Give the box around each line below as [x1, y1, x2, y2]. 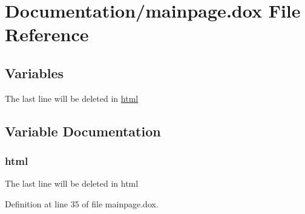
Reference [5, 22, 89, 47]
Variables [5, 63, 64, 82]
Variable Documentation [5, 121, 161, 140]
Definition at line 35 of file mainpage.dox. [5, 197, 159, 210]
